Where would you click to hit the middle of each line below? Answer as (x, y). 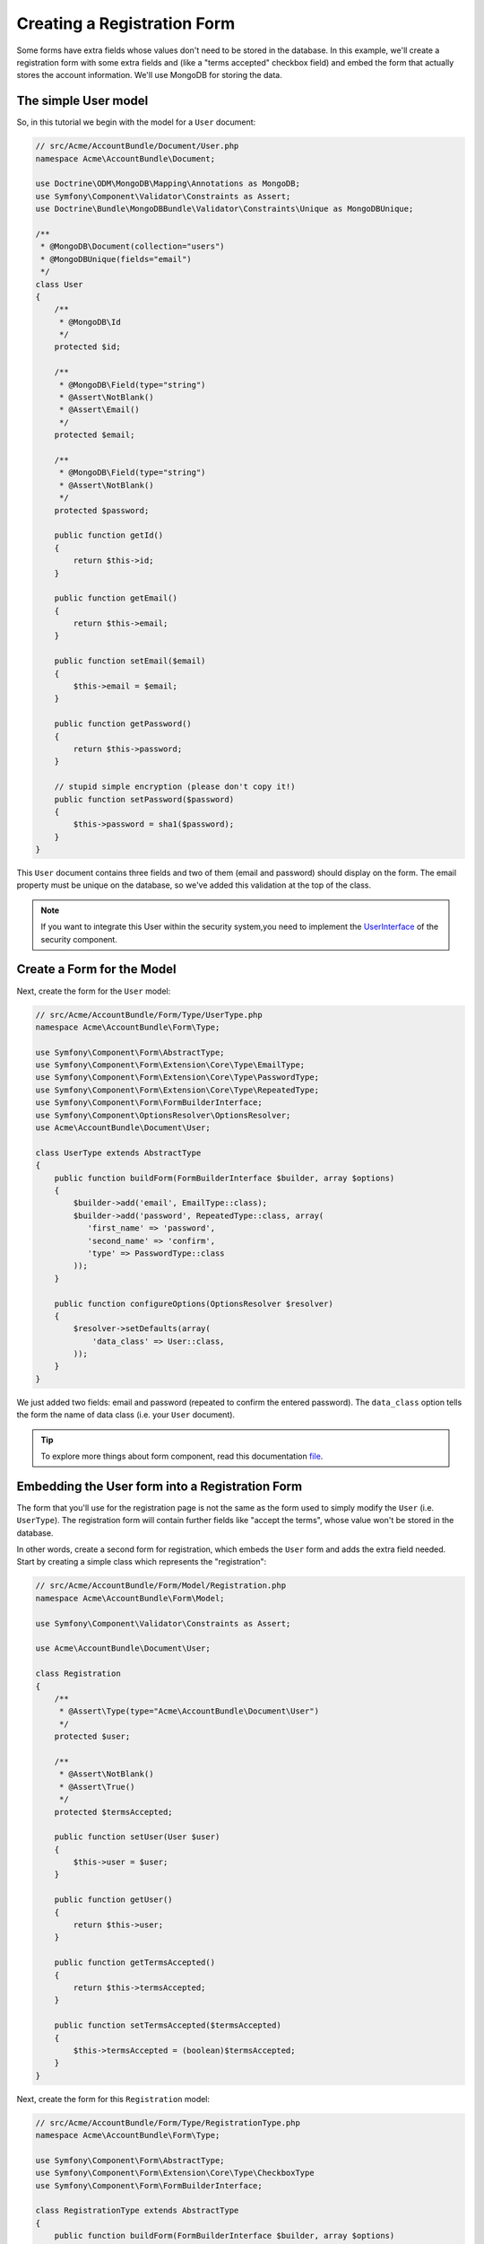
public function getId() (109, 535)
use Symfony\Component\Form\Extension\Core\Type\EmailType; (170, 1065)
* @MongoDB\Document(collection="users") (133, 246)
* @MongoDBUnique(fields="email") (116, 259)
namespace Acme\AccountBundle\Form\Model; (130, 1598)
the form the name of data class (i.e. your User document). (126, 1415)
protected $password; (102, 510)
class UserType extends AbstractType (118, 1153)
